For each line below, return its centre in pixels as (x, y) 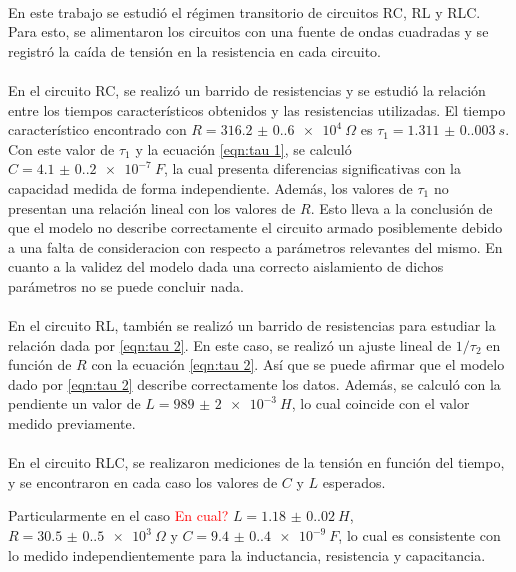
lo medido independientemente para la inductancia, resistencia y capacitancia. (247, 554)
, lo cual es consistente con (419, 535)
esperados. (354, 481)
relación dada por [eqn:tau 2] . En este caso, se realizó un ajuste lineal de (230, 344)
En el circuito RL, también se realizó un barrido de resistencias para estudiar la (252, 325)
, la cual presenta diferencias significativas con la (312, 168)
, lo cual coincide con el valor (380, 403)
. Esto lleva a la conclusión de (401, 207)
